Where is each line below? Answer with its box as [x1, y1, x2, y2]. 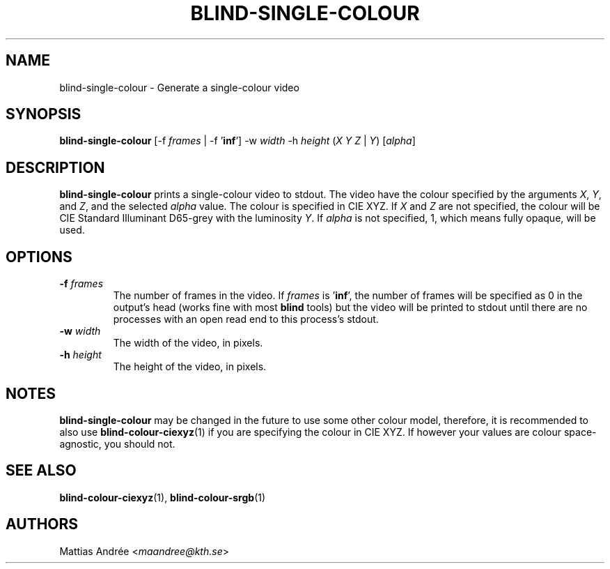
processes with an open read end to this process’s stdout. [113, 313, 379, 326]
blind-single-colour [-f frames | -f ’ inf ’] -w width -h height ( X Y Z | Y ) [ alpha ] [59, 135, 416, 147]
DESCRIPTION [6, 158, 105, 176]
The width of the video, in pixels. [113, 337, 263, 349]
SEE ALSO [6, 462, 77, 480]
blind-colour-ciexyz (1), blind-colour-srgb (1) [59, 491, 266, 503]
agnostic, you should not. [59, 437, 175, 450]
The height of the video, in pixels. [113, 361, 267, 373]
